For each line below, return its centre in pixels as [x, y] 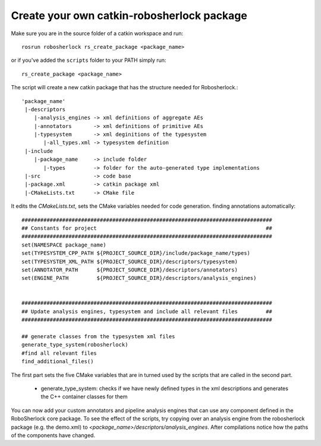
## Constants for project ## [147, 228]
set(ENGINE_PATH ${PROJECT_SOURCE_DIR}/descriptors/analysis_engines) [139, 278]
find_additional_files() [58, 361]
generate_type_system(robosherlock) [75, 345]
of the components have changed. [53, 435]
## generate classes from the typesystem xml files [98, 337]
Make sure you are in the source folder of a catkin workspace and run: [97, 33]
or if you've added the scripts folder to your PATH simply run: [89, 60]
